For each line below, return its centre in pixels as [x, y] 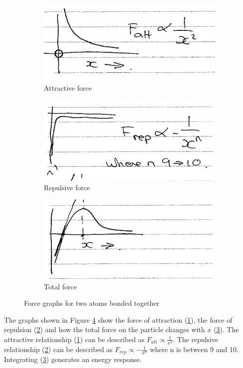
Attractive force [68, 88]
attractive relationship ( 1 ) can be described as [74, 339]
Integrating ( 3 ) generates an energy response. [73, 359]
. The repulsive [195, 339]
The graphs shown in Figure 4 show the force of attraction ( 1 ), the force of [118, 319]
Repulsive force [67, 187]
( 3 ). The [226, 329]
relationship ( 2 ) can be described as [59, 349]
